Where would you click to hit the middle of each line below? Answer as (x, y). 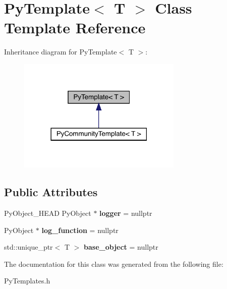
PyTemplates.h (27, 281)
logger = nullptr (126, 213)
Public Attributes (51, 192)
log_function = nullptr (80, 230)
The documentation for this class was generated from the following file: (114, 264)
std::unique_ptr (29, 247)
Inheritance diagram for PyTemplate (61, 52)
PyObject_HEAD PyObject (48, 213)
